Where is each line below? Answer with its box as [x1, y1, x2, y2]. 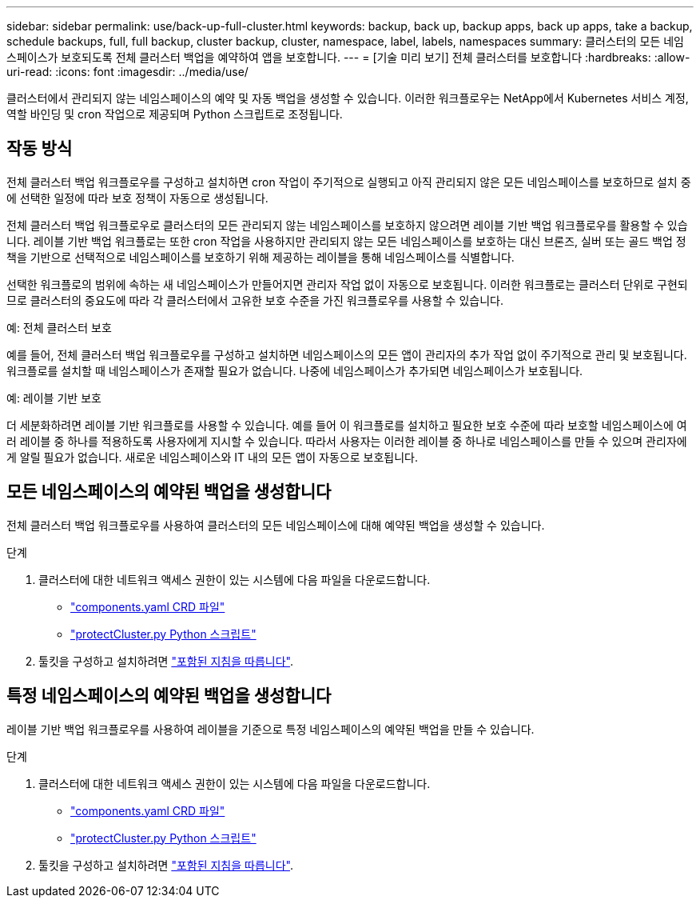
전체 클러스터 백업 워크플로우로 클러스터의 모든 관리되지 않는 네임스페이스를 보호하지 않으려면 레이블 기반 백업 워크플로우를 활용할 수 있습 [6, 218, 688, 232]
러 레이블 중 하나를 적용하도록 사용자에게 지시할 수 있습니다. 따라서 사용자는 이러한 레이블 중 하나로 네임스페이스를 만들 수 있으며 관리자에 [6, 434, 687, 448]
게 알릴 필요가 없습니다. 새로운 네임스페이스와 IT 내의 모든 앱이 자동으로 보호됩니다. [6, 450, 418, 464]
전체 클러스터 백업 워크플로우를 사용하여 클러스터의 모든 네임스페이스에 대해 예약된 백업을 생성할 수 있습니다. [6, 518, 545, 532]
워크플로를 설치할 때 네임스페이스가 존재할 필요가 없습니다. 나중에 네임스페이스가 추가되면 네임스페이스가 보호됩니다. [6, 363, 583, 378]
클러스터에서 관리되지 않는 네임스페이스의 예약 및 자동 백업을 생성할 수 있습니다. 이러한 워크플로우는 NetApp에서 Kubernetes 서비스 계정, [6, 91, 689, 105]
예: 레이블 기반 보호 [6, 390, 101, 405]
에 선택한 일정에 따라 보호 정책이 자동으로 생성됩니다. [6, 190, 268, 205]
